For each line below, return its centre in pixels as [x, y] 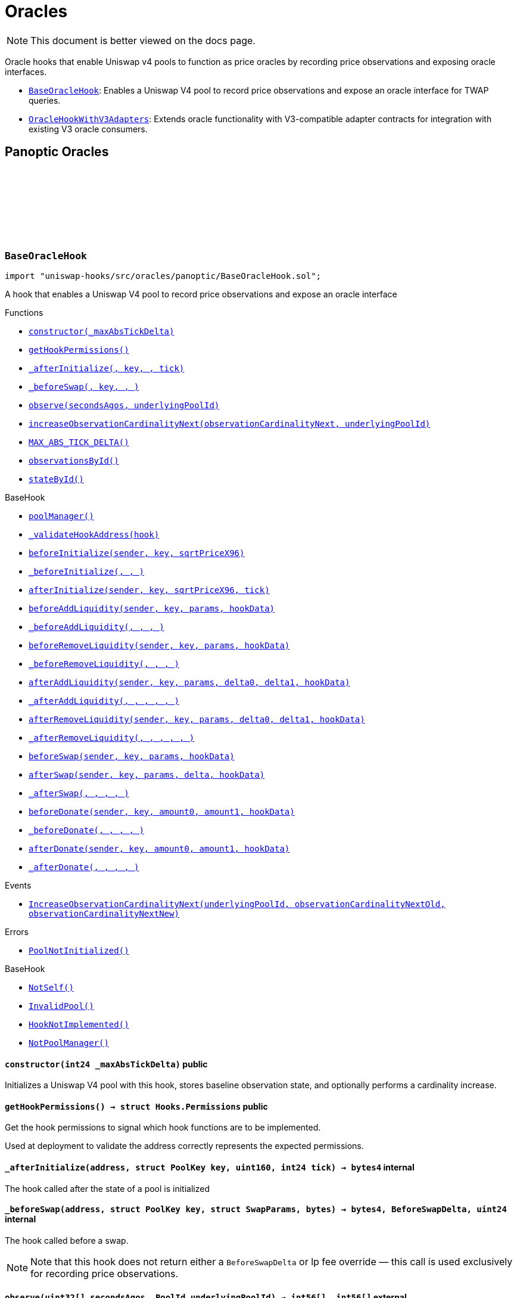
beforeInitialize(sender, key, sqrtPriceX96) [137, 553]
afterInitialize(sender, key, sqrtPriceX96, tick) [149, 590]
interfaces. [26, 72]
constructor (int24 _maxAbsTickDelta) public [106, 1064]
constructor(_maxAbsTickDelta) [102, 331]
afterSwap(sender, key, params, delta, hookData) [147, 774]
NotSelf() [51, 987]
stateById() [56, 479]
